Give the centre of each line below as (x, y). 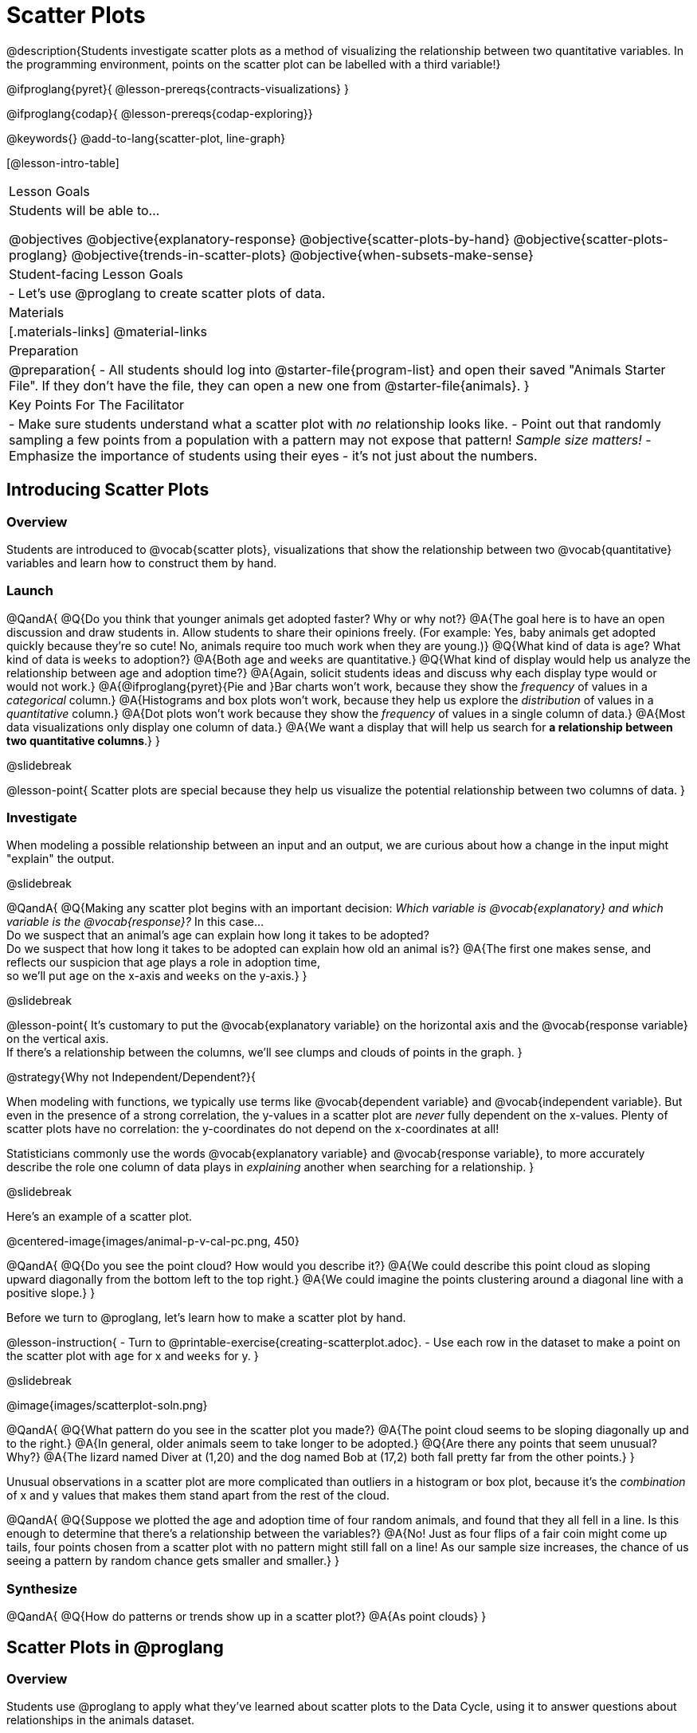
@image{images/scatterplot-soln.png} (107, 1406)
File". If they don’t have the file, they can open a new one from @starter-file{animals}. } (269, 385)
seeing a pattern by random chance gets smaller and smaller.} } (173, 1561)
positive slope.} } (51, 1293)
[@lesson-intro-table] (63, 163)
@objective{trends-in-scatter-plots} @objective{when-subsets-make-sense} (302, 255)
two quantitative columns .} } (83, 740)
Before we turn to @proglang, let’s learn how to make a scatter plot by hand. (206, 1318)
